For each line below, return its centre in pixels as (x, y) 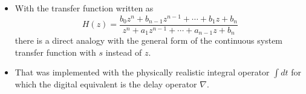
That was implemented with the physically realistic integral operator (142, 72)
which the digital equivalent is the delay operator (106, 84)
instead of (124, 52)
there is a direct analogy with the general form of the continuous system (149, 40)
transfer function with (55, 52)
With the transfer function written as (84, 8)
